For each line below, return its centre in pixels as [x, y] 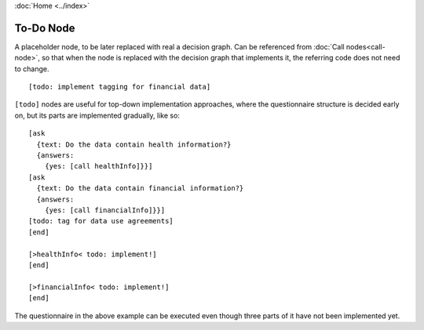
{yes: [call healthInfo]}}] [99, 166]
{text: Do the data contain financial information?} [140, 189]
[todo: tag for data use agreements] [101, 221]
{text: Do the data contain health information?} [134, 144]
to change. [32, 69]
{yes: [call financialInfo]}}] [105, 210]
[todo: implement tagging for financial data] [120, 87]
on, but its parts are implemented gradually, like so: [97, 115]
